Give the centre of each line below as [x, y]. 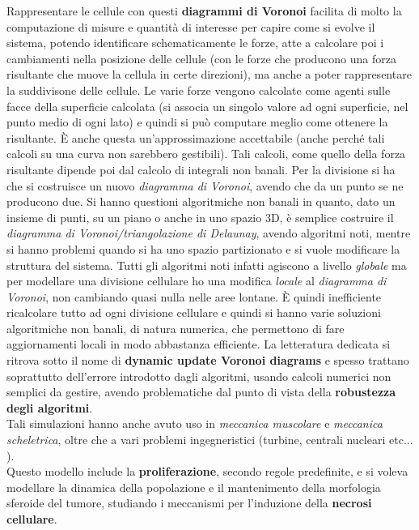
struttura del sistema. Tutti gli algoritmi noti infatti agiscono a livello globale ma [207, 265]
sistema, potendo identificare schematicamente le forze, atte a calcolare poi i [195, 43]
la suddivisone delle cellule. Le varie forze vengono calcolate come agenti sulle [199, 90]
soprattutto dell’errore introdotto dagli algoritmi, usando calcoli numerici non [199, 376]
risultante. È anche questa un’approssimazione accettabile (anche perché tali [196, 137]
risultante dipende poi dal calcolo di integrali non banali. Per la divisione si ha [201, 169]
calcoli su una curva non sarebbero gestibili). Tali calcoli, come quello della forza [206, 154]
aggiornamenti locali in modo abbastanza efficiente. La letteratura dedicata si [199, 344]
